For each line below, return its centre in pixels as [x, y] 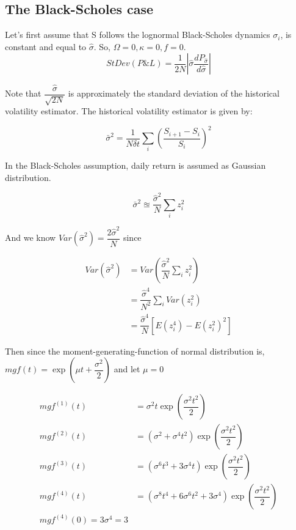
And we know [31, 237]
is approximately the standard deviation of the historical [174, 93]
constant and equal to [46, 46]
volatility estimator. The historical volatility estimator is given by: [129, 111]
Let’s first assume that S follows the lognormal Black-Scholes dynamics [138, 35]
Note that [23, 93]
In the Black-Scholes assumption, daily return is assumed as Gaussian [135, 165]
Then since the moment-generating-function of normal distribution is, [135, 351]
